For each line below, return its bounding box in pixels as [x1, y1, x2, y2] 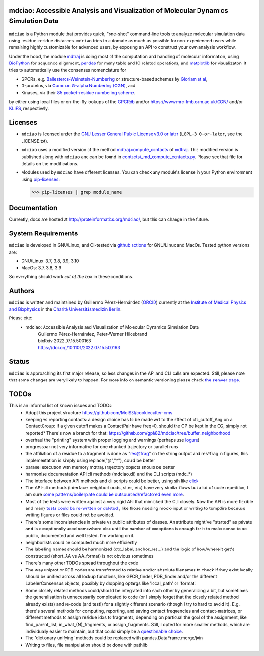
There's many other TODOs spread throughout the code [25, 560, 139, 566]
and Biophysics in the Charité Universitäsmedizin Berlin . [9, 306, 122, 312]
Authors [9, 286, 35, 295]
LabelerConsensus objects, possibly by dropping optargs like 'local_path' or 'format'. [25, 580, 197, 586]
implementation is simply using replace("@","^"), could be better [25, 457, 155, 464]
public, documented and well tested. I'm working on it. [25, 532, 135, 538]
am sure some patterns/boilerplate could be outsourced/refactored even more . [25, 491, 184, 498]
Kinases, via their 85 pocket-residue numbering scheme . [21, 89, 136, 95]
